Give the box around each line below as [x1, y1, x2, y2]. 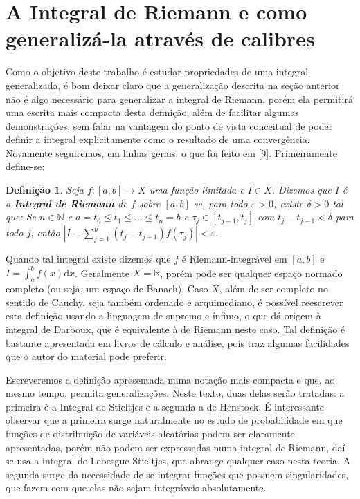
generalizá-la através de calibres [6, 24, 315, 53]
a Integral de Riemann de [6, 196, 127, 210]
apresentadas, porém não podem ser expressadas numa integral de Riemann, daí [6, 440, 345, 454]
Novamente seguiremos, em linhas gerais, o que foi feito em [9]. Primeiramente [6, 145, 337, 160]
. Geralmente [74, 265, 130, 280]
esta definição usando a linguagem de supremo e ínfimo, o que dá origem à [6, 308, 321, 323]
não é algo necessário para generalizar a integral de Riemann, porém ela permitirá [6, 91, 353, 106]
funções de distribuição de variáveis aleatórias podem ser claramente [6, 426, 295, 441]
